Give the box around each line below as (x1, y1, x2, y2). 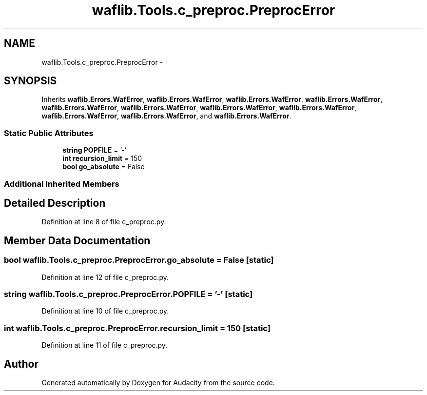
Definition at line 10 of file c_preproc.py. (41, 307, 169, 316)
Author (4, 357, 39, 370)
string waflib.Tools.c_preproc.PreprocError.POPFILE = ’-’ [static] (4, 289, 253, 299)
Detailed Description (4, 197, 106, 209)
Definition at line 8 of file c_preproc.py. (41, 217, 166, 226)
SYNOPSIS (4, 75, 57, 87)
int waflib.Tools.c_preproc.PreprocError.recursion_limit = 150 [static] (4, 323, 271, 333)
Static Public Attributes (4, 128, 94, 138)
